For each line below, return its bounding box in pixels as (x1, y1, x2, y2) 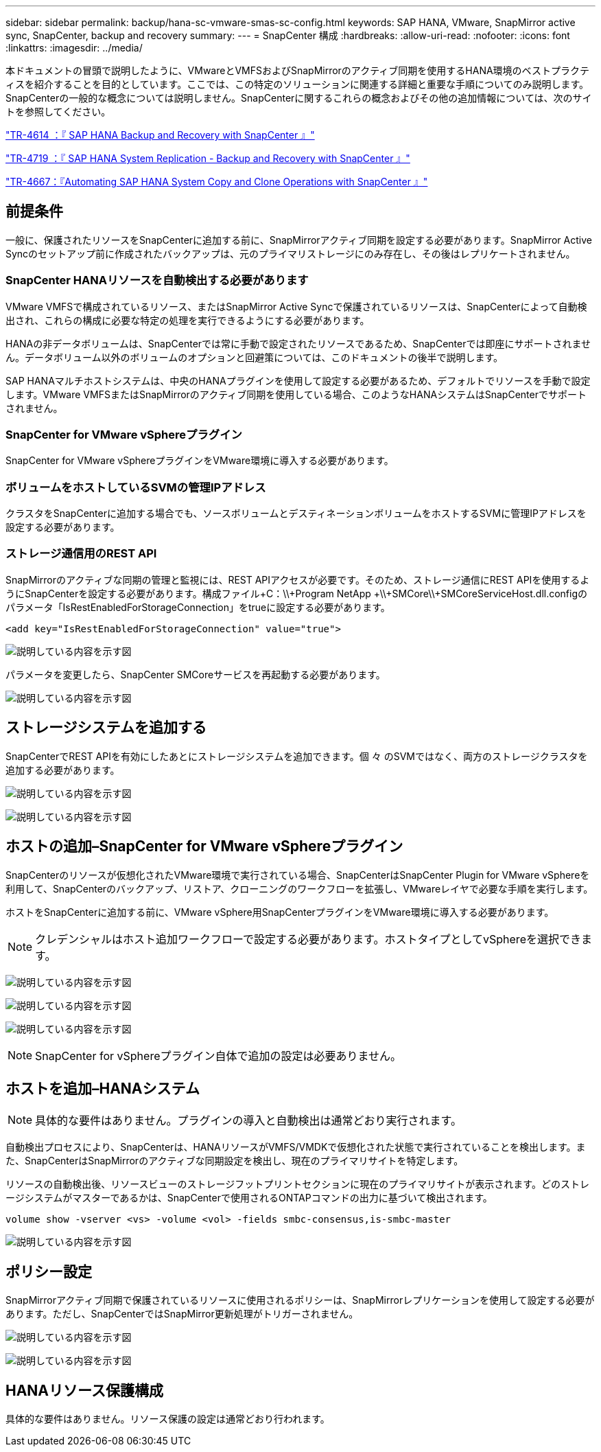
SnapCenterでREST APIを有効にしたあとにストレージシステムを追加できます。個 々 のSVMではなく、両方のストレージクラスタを (5, 750, 588, 762)
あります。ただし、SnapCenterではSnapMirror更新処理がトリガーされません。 (5, 1308, 359, 1320)
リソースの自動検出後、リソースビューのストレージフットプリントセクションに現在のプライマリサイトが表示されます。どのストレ (5, 1178, 589, 1190)
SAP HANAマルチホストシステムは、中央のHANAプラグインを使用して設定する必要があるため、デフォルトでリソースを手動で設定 (5, 374, 591, 387)
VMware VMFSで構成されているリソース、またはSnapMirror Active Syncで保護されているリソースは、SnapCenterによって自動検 (5, 300, 587, 312)
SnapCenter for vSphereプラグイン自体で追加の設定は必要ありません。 (35, 1048, 401, 1063)
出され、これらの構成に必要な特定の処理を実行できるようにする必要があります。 (5, 314, 370, 326)
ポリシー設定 (5, 1263, 92, 1280)
